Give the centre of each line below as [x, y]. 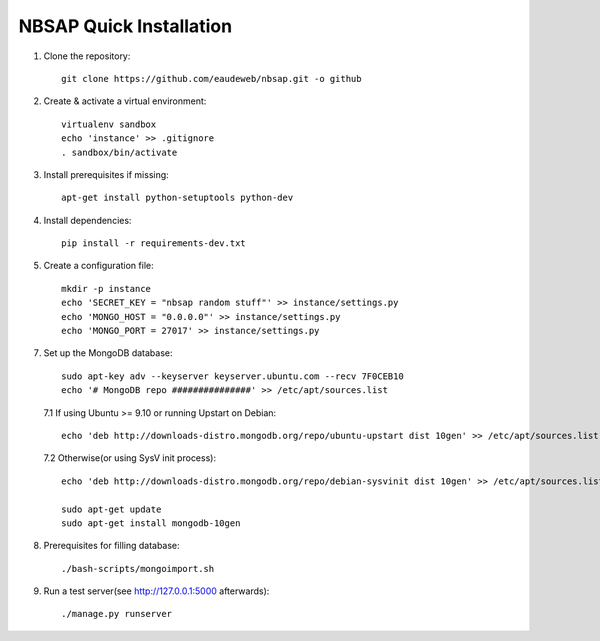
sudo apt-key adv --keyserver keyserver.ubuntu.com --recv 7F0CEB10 [232, 376]
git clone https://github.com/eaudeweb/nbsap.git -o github [211, 78]
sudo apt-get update [111, 509]
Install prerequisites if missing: [106, 174]
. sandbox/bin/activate [119, 152]
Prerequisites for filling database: [111, 546]
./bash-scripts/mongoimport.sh [138, 568]
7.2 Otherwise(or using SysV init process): [130, 458]
